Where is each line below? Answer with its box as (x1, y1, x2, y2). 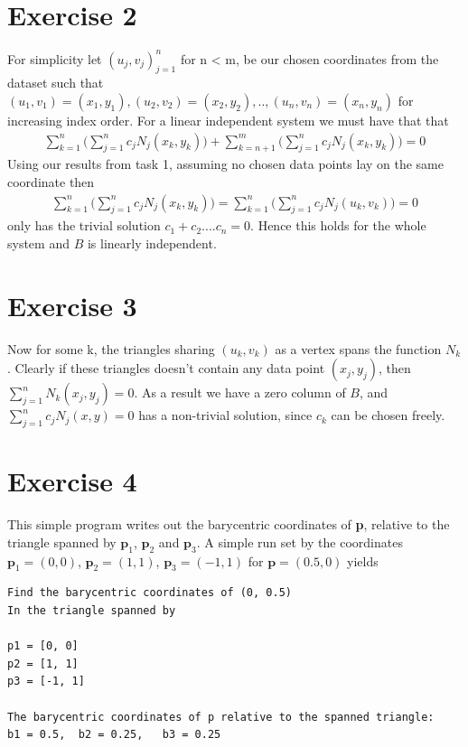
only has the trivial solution (7, 216, 161, 235)
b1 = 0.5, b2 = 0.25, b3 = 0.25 (7, 728, 221, 742)
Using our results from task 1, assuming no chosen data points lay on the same (7, 154, 444, 173)
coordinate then (7, 173, 95, 191)
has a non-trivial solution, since (138, 406, 313, 425)
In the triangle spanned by (7, 604, 176, 618)
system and (7, 234, 70, 253)
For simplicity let (7, 49, 102, 68)
